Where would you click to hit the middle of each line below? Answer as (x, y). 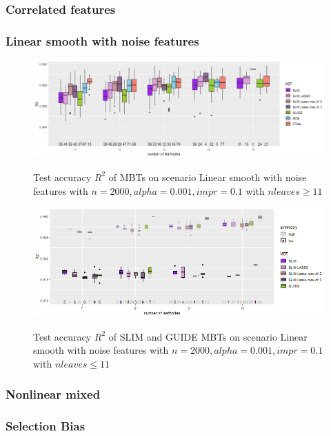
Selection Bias (46, 426)
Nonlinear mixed (53, 394)
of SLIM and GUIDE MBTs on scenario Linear (208, 336)
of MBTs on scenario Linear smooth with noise (208, 177)
